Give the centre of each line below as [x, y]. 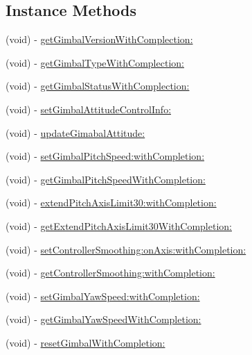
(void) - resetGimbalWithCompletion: [85, 342]
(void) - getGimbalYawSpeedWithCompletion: [103, 319]
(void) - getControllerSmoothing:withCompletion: [110, 273]
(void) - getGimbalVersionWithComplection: [99, 39]
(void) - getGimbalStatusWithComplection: [98, 86]
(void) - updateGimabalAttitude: [75, 132]
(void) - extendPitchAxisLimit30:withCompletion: [111, 203]
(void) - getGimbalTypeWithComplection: [95, 62]
